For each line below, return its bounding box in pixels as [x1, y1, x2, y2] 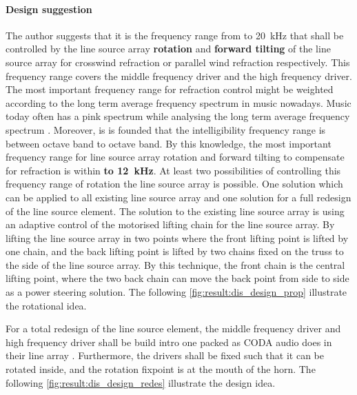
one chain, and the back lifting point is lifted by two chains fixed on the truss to [6, 244, 344, 259]
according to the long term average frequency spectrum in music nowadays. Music [6, 95, 351, 110]
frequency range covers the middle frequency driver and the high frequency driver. [6, 68, 352, 83]
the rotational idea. [6, 298, 87, 312]
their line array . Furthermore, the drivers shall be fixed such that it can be [6, 348, 324, 363]
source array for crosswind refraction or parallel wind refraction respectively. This [6, 54, 350, 69]
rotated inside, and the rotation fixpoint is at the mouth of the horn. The [6, 362, 316, 376]
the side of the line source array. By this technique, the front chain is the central [6, 257, 345, 272]
